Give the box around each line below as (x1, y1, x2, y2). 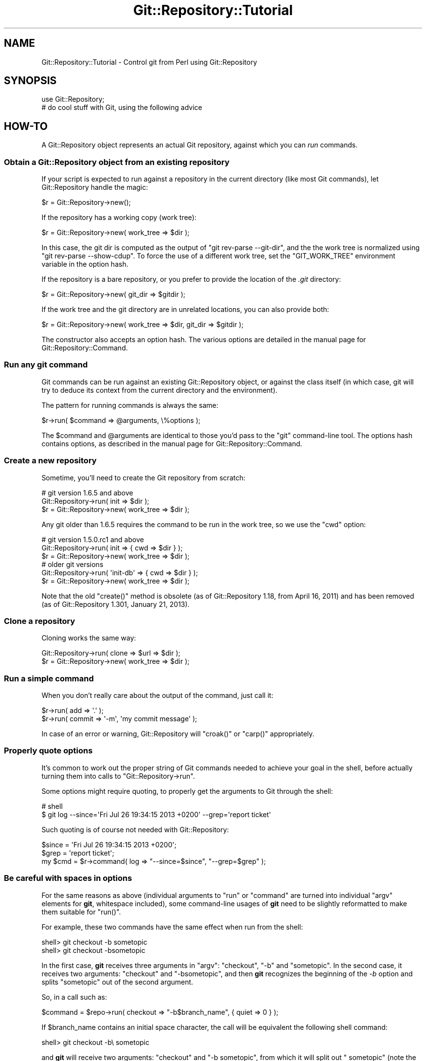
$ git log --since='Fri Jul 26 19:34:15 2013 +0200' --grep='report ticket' (41, 810, 271, 819)
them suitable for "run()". (41, 907, 121, 916)
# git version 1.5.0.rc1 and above (41, 535, 144, 544)
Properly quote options (4, 746, 93, 756)
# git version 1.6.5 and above (41, 488, 133, 497)
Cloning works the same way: (41, 634, 136, 642)
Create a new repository (4, 456, 97, 466)
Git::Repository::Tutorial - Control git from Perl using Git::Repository (41, 57, 257, 66)
